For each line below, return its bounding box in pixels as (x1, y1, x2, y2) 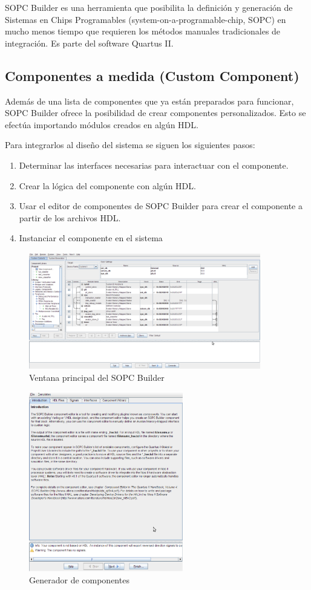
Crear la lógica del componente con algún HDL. (19, 179, 196, 192)
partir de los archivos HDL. (19, 211, 121, 224)
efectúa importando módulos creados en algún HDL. (5, 118, 198, 131)
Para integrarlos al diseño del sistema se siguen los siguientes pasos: (5, 138, 255, 151)
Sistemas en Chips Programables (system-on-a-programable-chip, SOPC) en (5, 13, 286, 25)
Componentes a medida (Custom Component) (5, 66, 300, 85)
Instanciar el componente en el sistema (19, 232, 163, 244)
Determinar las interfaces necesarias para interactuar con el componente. (19, 158, 289, 171)
